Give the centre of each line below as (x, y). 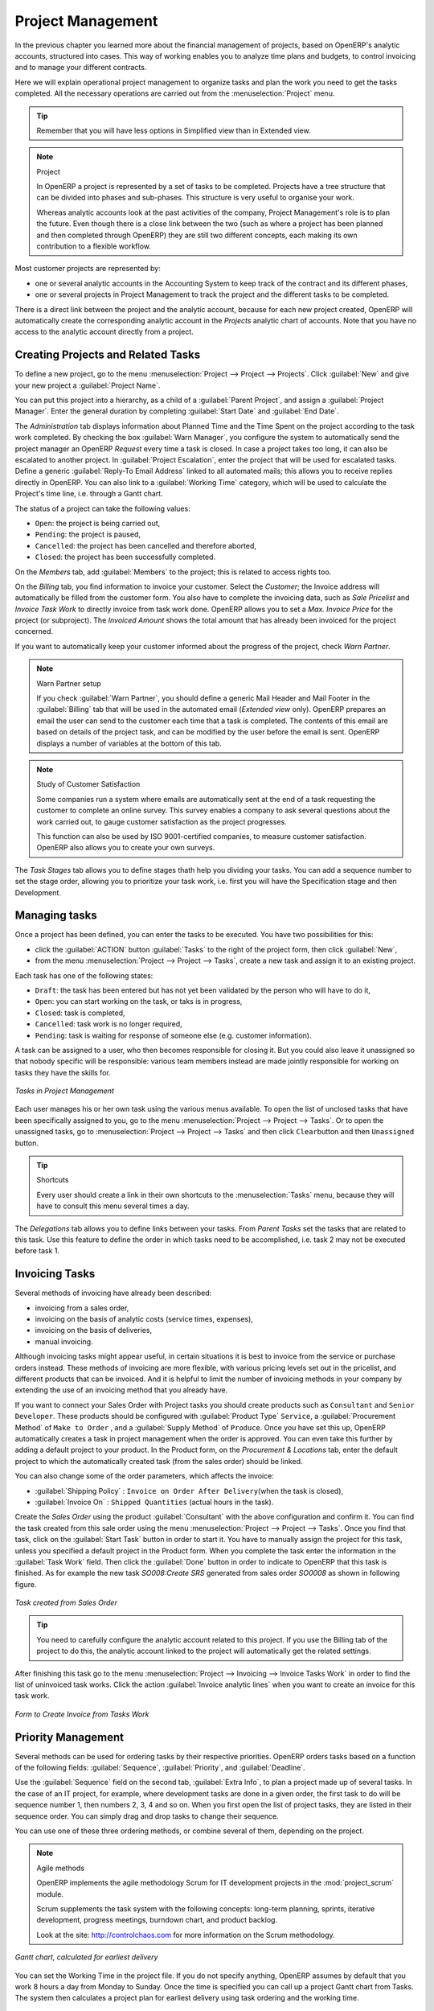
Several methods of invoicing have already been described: (113, 1293)
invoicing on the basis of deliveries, (94, 1330)
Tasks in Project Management (64, 1091)
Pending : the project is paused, (88, 534)
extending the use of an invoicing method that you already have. (121, 1390)
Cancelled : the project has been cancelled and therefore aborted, (146, 545)
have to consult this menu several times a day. (113, 1206)
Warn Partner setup (69, 683)
